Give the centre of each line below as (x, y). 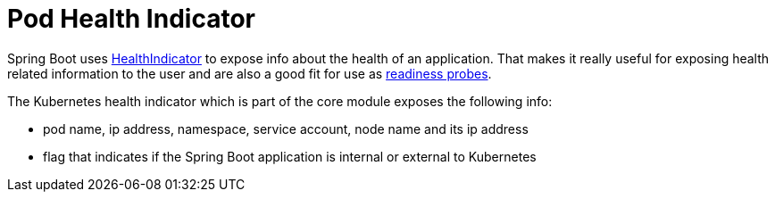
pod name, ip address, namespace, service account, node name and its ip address (286, 129)
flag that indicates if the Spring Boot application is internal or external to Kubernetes (290, 156)
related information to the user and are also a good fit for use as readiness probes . (250, 73)
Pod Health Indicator (131, 19)
